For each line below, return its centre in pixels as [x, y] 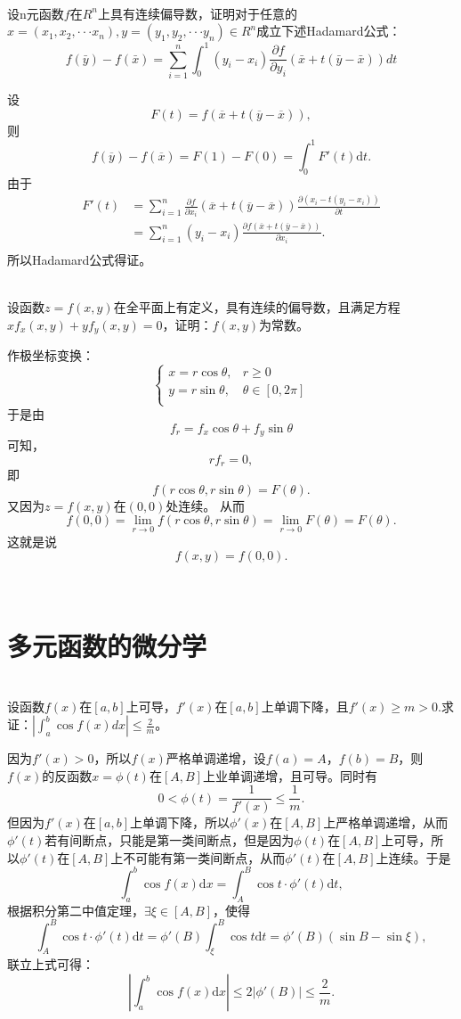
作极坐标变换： [51, 355]
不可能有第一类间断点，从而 [204, 857]
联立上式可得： [51, 964]
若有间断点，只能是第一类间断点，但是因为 [170, 840]
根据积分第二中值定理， [76, 910]
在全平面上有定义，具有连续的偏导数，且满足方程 [257, 306]
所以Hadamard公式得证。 [80, 259]
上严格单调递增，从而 [386, 822]
